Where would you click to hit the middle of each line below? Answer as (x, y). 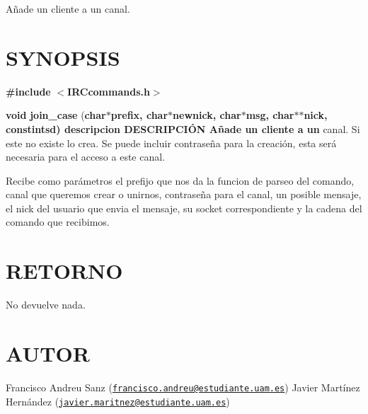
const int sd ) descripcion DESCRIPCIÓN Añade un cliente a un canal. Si (183, 128)
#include (28, 91)
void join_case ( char (56, 115)
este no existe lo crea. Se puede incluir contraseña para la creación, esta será (171, 143)
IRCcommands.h (109, 91)
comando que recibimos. (58, 222)
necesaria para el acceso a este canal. (86, 157)
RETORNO (64, 271)
